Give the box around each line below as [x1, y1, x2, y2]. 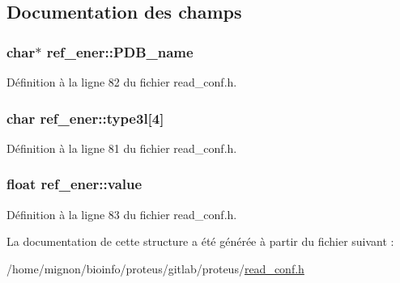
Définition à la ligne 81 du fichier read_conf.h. [6, 139, 237, 156]
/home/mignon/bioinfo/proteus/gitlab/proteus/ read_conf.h [6, 260, 304, 277]
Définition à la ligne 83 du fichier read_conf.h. [6, 205, 237, 222]
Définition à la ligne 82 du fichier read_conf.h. [6, 74, 237, 90]
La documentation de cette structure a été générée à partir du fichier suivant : [6, 233, 394, 250]
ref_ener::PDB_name [46, 41, 194, 61]
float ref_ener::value [6, 174, 143, 194]
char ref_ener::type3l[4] [6, 108, 164, 128]
